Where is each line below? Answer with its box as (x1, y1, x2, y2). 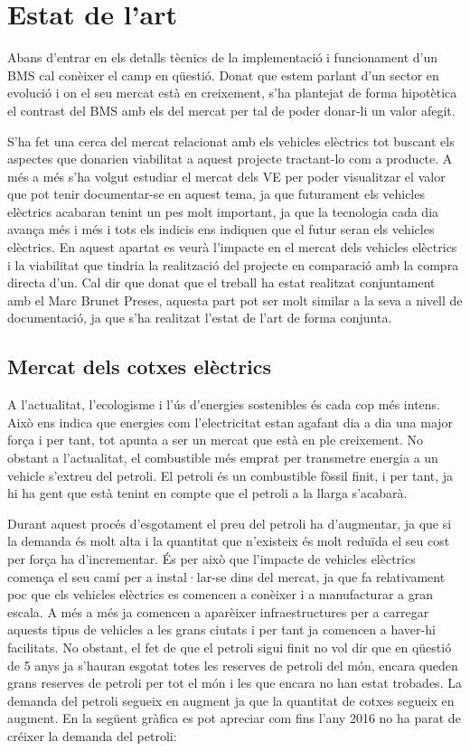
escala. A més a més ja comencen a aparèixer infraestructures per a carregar (7, 602, 429, 621)
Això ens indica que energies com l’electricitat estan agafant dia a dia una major (7, 412, 454, 431)
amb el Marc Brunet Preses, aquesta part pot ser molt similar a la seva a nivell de (7, 290, 463, 309)
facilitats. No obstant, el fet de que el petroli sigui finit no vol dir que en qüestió (7, 637, 452, 656)
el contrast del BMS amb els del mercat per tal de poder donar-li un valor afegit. (7, 100, 456, 119)
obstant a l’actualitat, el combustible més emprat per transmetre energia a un (7, 448, 438, 467)
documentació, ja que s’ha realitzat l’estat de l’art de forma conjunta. (7, 308, 392, 327)
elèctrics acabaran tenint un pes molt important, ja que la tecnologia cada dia (7, 202, 439, 221)
